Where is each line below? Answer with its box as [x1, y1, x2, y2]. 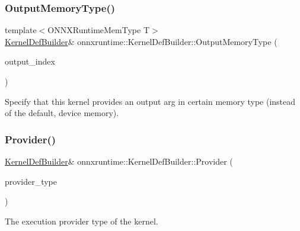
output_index [5, 55, 55, 68]
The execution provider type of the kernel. [5, 214, 158, 227]
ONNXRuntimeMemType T [47, 24, 150, 36]
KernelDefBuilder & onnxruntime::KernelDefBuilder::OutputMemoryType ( [5, 35, 277, 47]
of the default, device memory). [5, 107, 119, 119]
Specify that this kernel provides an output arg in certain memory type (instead [5, 95, 296, 107]
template [5, 24, 37, 36]
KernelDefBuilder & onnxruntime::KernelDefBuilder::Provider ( [5, 155, 233, 167]
